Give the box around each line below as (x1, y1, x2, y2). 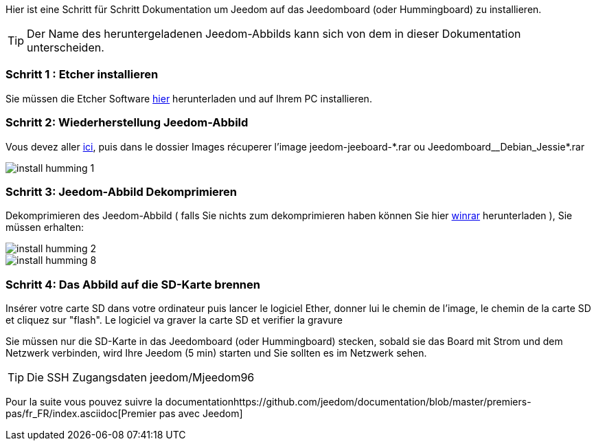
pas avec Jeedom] (159, 408, 243, 419)
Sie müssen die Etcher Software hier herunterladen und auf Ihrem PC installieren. (5, 92, 372, 104)
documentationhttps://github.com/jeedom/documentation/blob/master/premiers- (165, 396, 531, 408)
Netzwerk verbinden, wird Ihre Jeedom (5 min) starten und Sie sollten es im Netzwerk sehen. (5, 347, 427, 359)
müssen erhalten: (5, 221, 84, 234)
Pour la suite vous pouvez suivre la (5, 396, 163, 408)
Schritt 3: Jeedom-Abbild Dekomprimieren (5, 184, 238, 199)
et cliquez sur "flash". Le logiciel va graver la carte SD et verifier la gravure (5, 314, 343, 326)
